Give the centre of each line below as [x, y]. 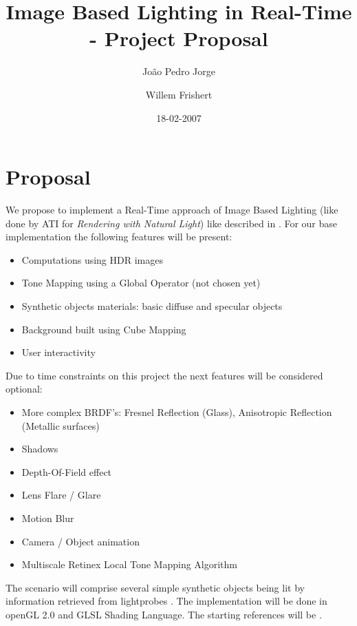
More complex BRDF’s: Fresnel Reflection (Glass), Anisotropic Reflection [177, 411]
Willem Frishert [179, 94]
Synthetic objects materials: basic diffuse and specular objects [152, 306]
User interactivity [58, 352]
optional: [24, 389]
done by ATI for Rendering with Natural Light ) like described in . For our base [172, 223]
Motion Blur [48, 518]
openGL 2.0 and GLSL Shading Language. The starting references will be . [164, 614]
